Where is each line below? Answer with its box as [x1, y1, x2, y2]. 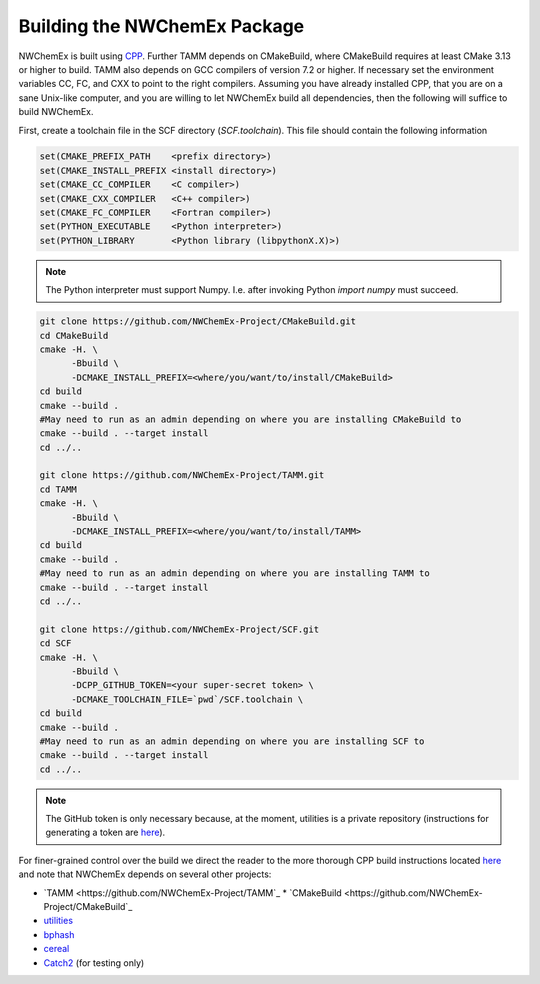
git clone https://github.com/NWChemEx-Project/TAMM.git [39, 470, 325, 481]
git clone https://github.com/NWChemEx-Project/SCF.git [39, 623, 320, 635]
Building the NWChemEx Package [18, 15, 305, 37]
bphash [43, 928, 75, 940]
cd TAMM [39, 483, 77, 495]
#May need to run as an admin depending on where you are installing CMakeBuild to [39, 413, 462, 425]
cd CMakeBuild [39, 330, 109, 341]
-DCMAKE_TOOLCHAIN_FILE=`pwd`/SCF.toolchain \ [71, 693, 304, 705]
